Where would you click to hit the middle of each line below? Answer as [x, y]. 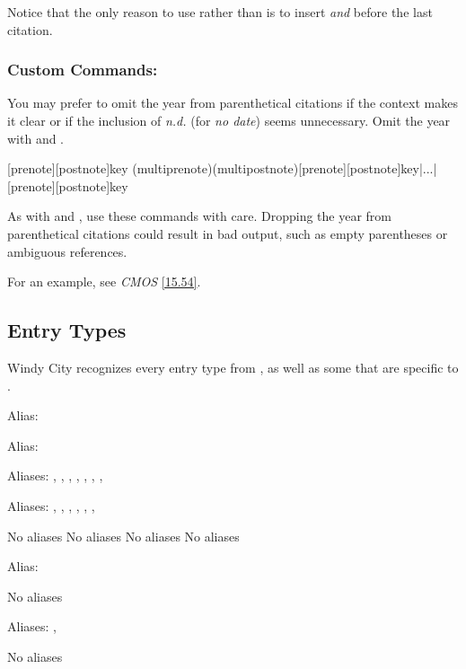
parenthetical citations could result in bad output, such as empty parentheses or [228, 233]
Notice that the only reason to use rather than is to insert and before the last [220, 12]
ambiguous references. [67, 251]
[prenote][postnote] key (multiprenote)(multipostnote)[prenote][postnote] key [213, 168]
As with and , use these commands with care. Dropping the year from [200, 216]
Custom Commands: [83, 70]
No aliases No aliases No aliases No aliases [123, 536]
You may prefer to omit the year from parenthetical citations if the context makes [233, 103]
